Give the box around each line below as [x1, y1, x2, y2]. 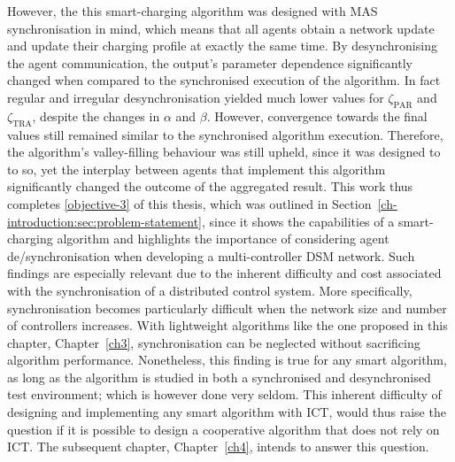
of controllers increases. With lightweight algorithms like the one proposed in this [7, 316, 448, 335]
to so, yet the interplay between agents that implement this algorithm [7, 159, 386, 178]
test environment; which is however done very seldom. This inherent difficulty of [7, 385, 442, 404]
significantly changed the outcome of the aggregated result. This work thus [7, 177, 413, 196]
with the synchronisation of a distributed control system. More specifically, [7, 281, 413, 299]
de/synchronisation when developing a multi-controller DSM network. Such [7, 246, 415, 265]
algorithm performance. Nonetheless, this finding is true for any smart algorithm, [7, 350, 447, 369]
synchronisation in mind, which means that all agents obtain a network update [7, 19, 435, 37]
